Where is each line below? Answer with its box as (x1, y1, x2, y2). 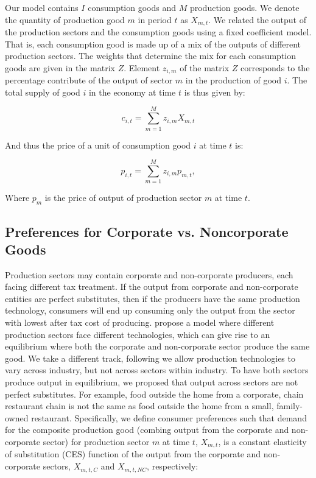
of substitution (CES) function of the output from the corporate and (5, 448, 261, 460)
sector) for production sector (43, 435, 150, 448)
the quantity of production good (5, 13, 125, 26)
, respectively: (147, 460, 198, 473)
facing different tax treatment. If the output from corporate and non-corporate (5, 280, 298, 293)
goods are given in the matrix (5, 61, 115, 74)
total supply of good (5, 85, 80, 98)
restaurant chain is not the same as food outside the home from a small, (5, 399, 274, 412)
